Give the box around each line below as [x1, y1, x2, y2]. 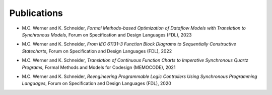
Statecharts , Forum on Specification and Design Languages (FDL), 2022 [22, 48, 172, 54]
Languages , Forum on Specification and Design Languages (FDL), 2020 [22, 80, 171, 86]
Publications [9, 7, 63, 18]
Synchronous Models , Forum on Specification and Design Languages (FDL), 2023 [22, 31, 192, 37]
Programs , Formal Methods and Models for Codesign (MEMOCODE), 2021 [22, 64, 176, 70]
